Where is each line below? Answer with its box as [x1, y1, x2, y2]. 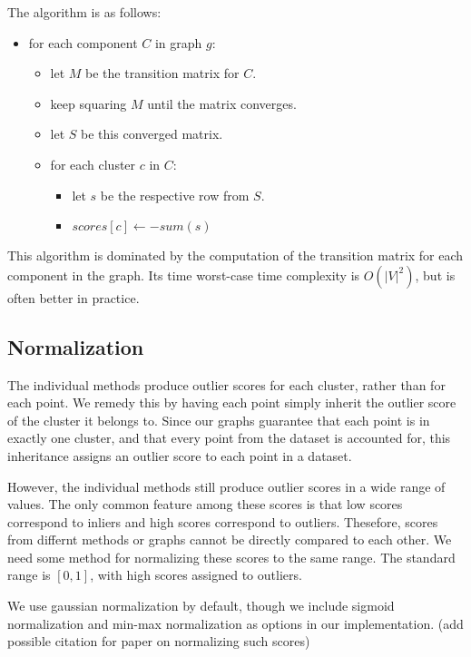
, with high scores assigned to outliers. [90, 565, 302, 584]
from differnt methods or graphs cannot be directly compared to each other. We [7, 530, 452, 549]
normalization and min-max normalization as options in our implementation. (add [7, 613, 464, 632]
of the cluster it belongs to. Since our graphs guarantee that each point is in [7, 410, 430, 429]
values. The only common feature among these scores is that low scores [7, 495, 403, 514]
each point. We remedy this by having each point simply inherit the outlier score [7, 393, 456, 412]
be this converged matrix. [81, 124, 223, 143]
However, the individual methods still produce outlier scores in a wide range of [7, 476, 446, 495]
